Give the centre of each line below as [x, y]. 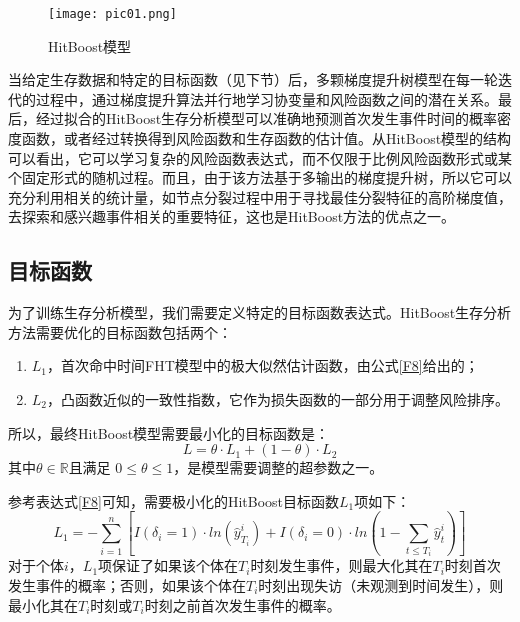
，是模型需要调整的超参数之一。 [278, 467]
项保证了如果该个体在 [168, 565]
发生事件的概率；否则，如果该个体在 [127, 584]
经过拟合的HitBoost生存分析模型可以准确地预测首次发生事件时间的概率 [266, 118]
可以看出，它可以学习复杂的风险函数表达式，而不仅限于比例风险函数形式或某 [260, 157]
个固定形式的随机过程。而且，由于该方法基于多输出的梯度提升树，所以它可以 [260, 177]
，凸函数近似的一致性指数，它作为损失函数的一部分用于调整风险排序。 [278, 398]
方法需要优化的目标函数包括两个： [120, 331]
